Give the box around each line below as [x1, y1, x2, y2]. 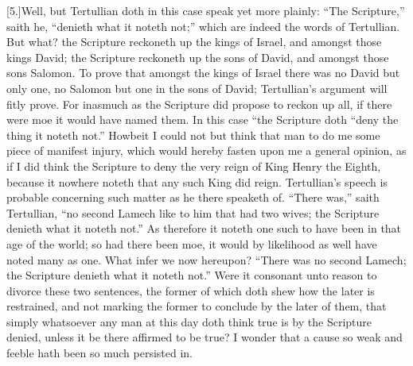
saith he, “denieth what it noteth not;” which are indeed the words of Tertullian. [6, 17, 400, 34]
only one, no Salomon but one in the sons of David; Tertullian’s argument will [6, 79, 388, 96]
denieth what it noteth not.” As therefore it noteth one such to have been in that [6, 220, 402, 237]
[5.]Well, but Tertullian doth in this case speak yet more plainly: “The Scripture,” [6, 2, 405, 18]
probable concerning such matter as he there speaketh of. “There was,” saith [6, 189, 380, 206]
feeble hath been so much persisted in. [6, 345, 193, 361]
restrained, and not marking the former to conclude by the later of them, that [6, 298, 387, 314]
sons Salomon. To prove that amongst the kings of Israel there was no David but [6, 64, 400, 81]
